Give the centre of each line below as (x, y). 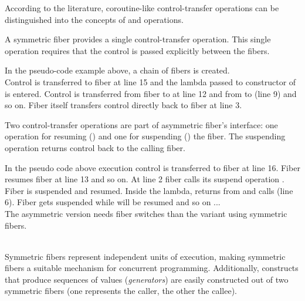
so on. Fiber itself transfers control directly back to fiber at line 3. (123, 105)
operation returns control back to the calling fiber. (95, 147)
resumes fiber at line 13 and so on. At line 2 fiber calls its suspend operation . (145, 179)
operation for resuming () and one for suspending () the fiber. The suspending (145, 136)
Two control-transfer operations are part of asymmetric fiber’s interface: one (141, 124)
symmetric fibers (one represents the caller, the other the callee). (121, 291)
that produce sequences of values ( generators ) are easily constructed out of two (147, 279)
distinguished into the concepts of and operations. (94, 19)
